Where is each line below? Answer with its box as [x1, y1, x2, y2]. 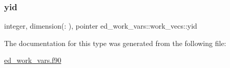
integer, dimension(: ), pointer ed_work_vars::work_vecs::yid [4, 20, 197, 31]
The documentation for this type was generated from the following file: [4, 37, 226, 48]
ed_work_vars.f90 [4, 55, 61, 65]
